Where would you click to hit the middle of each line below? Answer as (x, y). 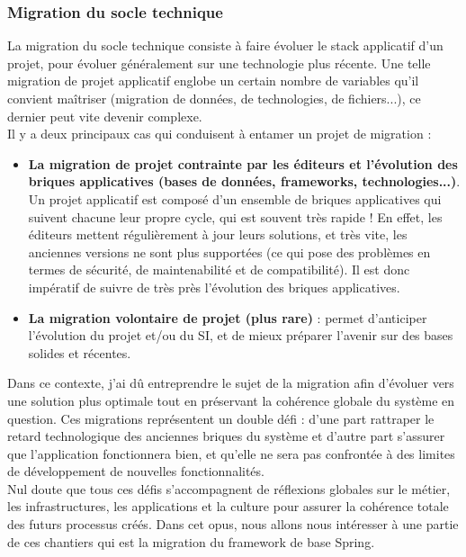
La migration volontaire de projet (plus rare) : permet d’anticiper (228, 317)
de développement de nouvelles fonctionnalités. (136, 471)
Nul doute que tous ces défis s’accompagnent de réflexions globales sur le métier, (229, 488)
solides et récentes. (80, 352)
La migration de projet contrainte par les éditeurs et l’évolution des (243, 163)
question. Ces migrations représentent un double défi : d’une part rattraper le (221, 418)
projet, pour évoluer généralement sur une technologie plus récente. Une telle (219, 63)
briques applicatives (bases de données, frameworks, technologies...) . (244, 181)
